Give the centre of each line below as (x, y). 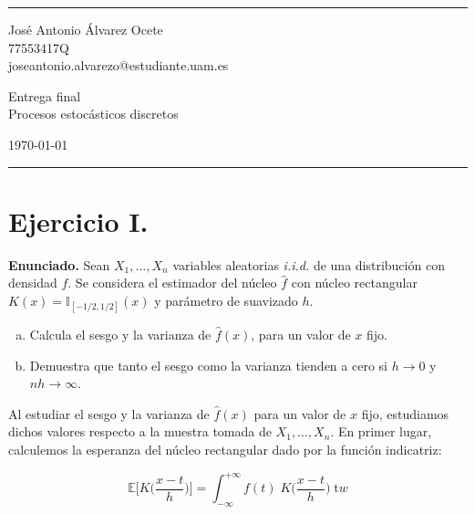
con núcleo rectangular (354, 283)
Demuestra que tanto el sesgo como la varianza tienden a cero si (208, 365)
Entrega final (45, 95)
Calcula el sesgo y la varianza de (120, 335)
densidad (33, 283)
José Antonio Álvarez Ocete (86, 29)
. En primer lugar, (381, 431)
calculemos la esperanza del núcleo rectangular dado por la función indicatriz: (225, 450)
